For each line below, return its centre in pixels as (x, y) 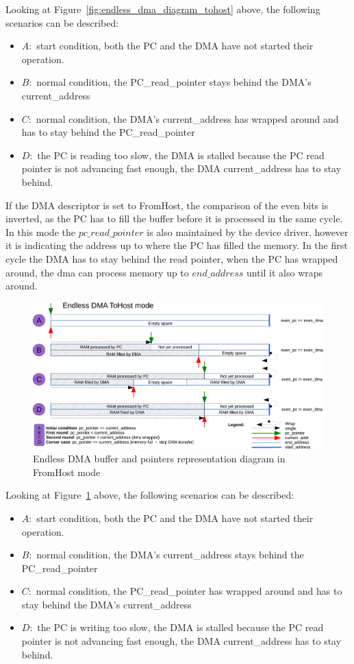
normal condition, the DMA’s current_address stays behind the (170, 555)
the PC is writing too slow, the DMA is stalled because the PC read (180, 627)
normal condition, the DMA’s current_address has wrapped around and (187, 118)
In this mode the (40, 232)
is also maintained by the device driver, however (248, 232)
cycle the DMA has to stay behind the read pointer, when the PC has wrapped (172, 258)
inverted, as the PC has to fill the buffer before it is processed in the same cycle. (174, 218)
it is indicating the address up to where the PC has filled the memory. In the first (177, 245)
